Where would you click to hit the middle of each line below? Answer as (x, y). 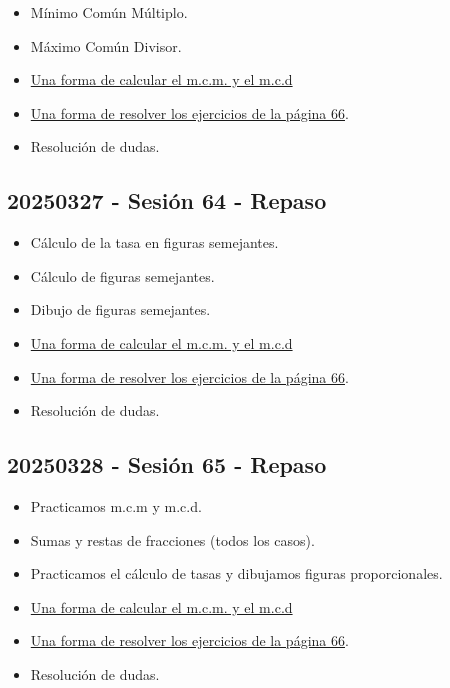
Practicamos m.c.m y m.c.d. (116, 505)
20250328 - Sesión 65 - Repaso (167, 464)
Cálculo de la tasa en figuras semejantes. (154, 242)
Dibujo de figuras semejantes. (120, 309)
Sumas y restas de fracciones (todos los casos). (172, 539)
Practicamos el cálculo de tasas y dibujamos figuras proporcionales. (236, 573)
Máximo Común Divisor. (106, 45)
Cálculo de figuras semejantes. (122, 275)
